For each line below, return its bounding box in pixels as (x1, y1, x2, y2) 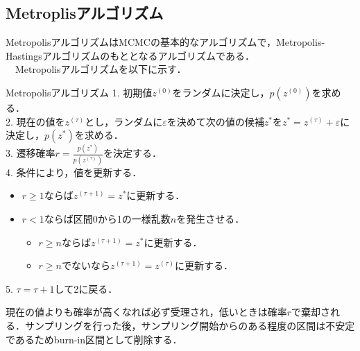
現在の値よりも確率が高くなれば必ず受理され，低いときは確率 (6, 305, 287, 319)
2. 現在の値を (6, 114, 65, 128)
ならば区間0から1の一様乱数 (44, 211, 171, 225)
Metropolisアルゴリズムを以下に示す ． (15, 62, 187, 76)
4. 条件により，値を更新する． (6, 164, 142, 179)
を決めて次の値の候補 (166, 114, 264, 128)
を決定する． (103, 146, 162, 160)
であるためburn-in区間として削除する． (6, 332, 182, 346)
